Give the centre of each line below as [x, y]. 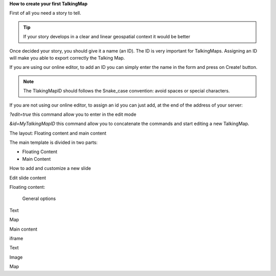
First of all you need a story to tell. [45, 13]
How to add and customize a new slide [50, 168]
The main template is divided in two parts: [54, 142]
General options [39, 198]
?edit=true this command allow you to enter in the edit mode [73, 114]
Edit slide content [28, 178]
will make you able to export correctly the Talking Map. [67, 58]
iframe [16, 238]
